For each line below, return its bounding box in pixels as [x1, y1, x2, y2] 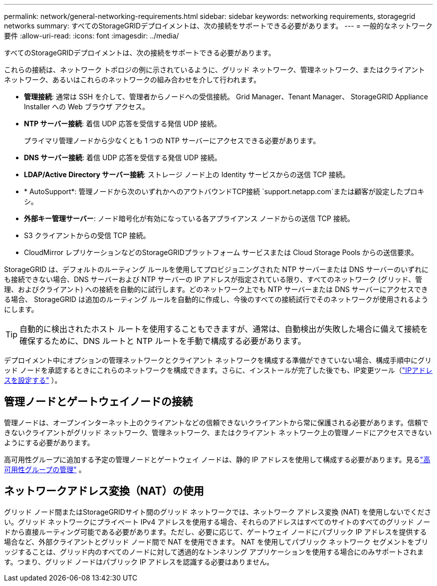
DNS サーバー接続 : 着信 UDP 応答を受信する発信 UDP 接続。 [24, 153, 221, 162]
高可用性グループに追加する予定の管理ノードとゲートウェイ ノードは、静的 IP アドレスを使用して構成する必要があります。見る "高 [4, 455, 431, 464]
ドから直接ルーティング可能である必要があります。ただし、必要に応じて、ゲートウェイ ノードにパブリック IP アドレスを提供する [4, 527, 427, 536]
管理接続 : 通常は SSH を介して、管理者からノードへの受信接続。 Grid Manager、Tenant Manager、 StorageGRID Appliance [24, 92, 428, 101]
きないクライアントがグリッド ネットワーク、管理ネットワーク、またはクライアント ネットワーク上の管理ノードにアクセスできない [4, 428, 432, 437]
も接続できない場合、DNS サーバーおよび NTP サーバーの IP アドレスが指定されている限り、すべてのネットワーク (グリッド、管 [4, 275, 423, 284]
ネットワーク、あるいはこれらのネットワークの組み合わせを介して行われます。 [4, 75, 261, 84]
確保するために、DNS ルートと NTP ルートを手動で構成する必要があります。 [19, 336, 306, 346]
